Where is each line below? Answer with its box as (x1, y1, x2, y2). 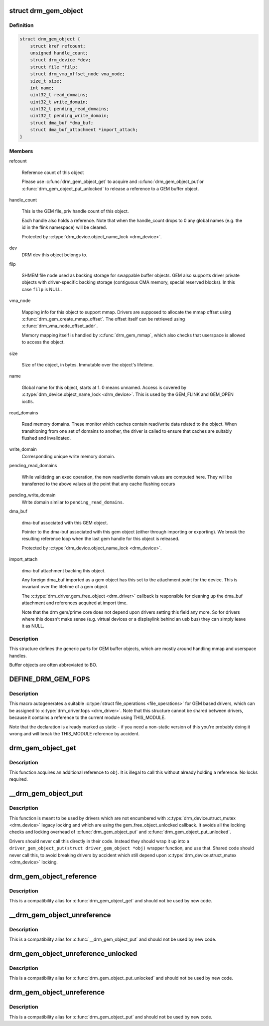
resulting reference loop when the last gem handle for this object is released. (21, 536, 179, 542)
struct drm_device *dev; (30, 57, 91, 63)
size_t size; (30, 78, 62, 84)
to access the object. (21, 339, 65, 345)
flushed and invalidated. (21, 435, 71, 441)
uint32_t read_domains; (30, 92, 88, 98)
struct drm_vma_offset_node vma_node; (30, 71, 125, 77)
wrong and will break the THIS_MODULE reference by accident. (9, 730, 140, 736)
